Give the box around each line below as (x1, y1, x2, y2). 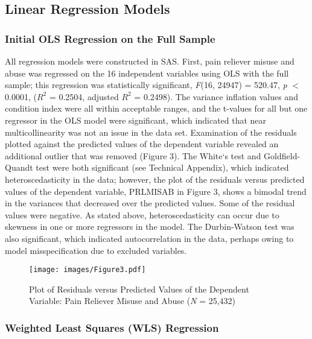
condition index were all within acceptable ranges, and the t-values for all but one (5, 102, 308, 115)
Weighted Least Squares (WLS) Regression (5, 320, 219, 335)
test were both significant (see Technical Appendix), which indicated (36, 161, 289, 174)
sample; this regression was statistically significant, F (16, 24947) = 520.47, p (5, 78, 287, 91)
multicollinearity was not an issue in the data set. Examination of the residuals (5, 125, 297, 138)
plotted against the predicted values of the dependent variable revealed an (5, 138, 279, 150)
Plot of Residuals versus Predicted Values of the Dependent (29, 282, 249, 295)
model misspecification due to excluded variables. (5, 244, 187, 256)
